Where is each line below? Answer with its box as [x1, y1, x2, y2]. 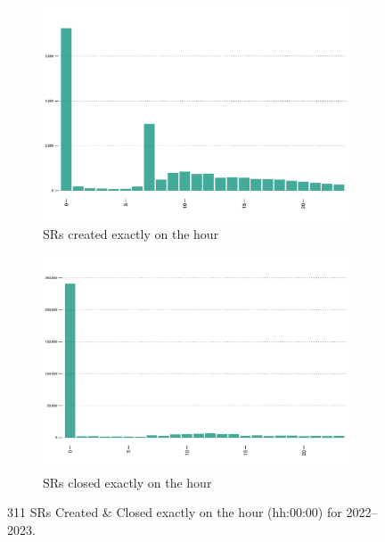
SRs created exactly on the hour [43, 225, 219, 243]
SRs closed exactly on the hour [43, 472, 212, 491]
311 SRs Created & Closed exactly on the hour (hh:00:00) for [7, 503, 342, 521]
